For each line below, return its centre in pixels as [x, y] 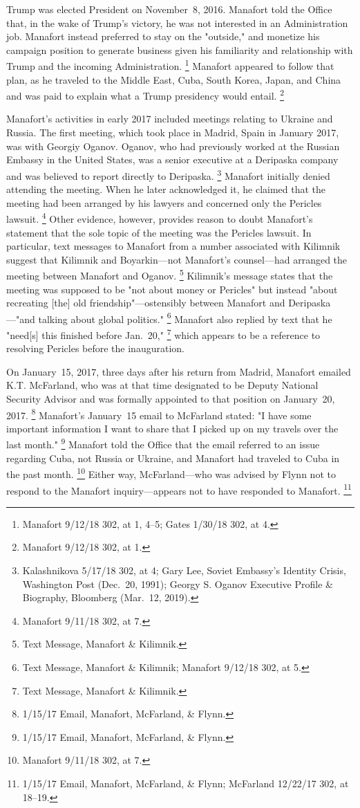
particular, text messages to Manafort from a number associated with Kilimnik [173, 246]
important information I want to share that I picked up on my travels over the [172, 428]
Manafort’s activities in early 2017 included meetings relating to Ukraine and [170, 119]
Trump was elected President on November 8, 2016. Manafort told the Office [169, 9]
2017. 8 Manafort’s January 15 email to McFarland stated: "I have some [159, 414]
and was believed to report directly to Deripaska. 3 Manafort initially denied [168, 174]
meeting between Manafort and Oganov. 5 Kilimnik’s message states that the [170, 274]
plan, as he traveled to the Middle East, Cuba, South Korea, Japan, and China [174, 79]
